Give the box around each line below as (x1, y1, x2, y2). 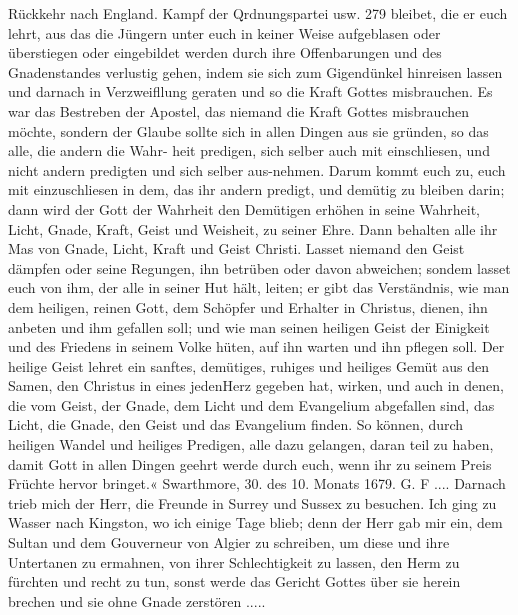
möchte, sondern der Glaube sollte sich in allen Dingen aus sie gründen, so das (8, 120, 489, 141)
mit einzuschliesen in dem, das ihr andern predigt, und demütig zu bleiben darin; (8, 179, 505, 200)
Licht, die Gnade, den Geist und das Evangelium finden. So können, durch (8, 414, 464, 435)
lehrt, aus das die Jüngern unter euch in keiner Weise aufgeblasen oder (8, 22, 441, 43)
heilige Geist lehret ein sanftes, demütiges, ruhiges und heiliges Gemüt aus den (8, 355, 490, 376)
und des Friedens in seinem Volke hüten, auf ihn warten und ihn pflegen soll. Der (8, 336, 505, 357)
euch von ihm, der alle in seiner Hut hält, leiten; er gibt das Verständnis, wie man (8, 277, 510, 298)
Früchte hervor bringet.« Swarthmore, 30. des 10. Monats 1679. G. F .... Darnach (8, 473, 506, 494)
